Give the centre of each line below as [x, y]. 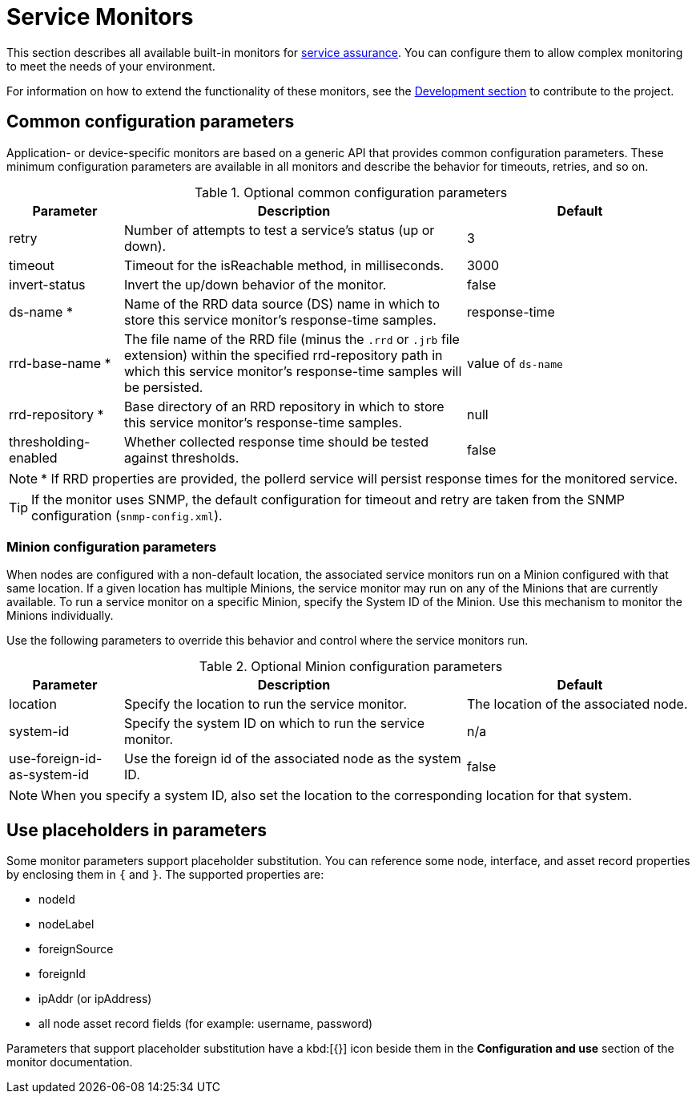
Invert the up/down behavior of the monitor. [255, 284]
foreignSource [76, 949]
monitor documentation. [70, 1062]
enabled [33, 457]
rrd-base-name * [60, 363]
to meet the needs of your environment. [111, 66]
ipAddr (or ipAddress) [95, 999]
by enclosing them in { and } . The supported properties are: [165, 875]
